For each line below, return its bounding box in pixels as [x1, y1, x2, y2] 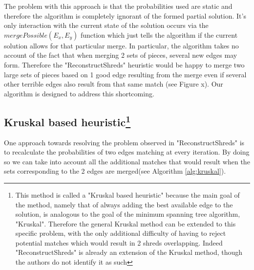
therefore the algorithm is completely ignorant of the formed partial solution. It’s [4, 10, 246, 21]
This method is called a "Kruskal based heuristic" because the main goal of [15, 189, 240, 200]
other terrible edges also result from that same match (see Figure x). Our [4, 79, 223, 89]
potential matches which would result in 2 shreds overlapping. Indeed [15, 237, 223, 247]
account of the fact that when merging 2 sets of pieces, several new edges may [4, 50, 237, 60]
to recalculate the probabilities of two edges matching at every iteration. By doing [4, 147, 250, 157]
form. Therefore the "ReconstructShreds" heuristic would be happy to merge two [4, 59, 245, 69]
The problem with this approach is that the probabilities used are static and [4, 1, 233, 11]
